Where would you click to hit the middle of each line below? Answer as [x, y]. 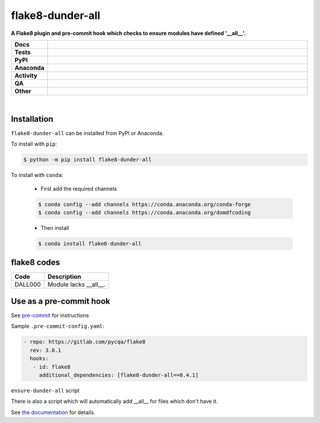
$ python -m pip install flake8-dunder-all [88, 160]
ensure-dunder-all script [45, 390]
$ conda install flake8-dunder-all [90, 243]
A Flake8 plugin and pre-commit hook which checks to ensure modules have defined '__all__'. [128, 33]
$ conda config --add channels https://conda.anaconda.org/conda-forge [145, 204]
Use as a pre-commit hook [61, 301]
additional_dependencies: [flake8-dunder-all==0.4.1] [119, 375]
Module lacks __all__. [76, 284]
